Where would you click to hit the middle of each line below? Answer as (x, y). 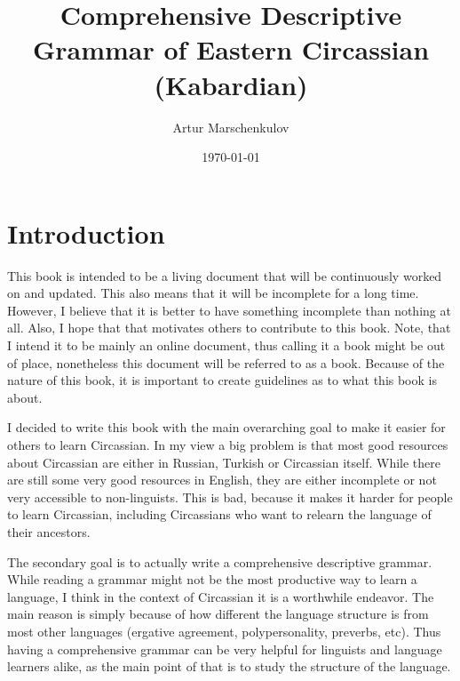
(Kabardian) (231, 84)
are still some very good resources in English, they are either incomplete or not (222, 480)
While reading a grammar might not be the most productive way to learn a (212, 579)
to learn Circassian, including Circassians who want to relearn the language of (219, 514)
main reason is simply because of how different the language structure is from (218, 614)
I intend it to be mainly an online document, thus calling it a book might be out (226, 345)
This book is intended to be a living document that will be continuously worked (225, 275)
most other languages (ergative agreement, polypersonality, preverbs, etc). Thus (224, 631)
